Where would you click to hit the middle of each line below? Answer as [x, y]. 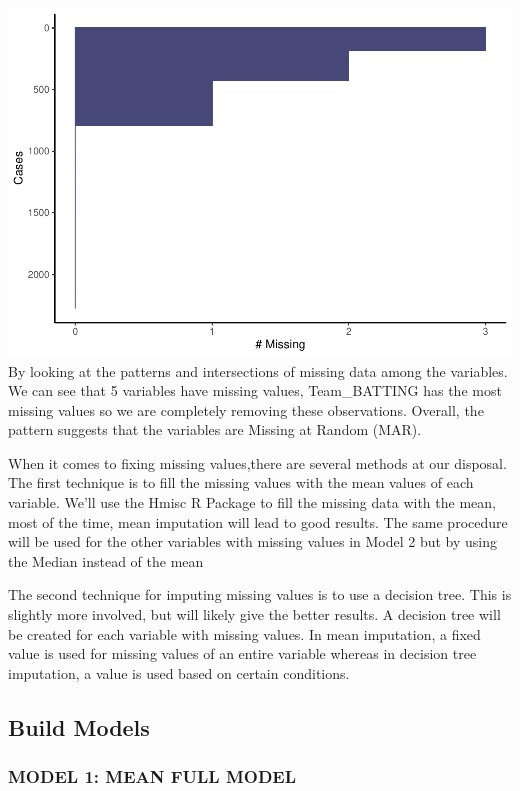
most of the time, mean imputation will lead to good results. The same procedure [258, 521]
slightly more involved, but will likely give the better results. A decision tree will [254, 614]
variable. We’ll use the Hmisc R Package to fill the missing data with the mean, [252, 502]
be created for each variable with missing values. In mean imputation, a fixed [244, 633]
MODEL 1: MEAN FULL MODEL [152, 776]
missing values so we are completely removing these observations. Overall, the [246, 409]
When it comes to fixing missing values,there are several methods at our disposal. [257, 462]
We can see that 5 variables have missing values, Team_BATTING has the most [255, 390]
